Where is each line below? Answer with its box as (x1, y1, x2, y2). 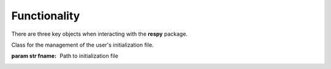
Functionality (11, 9, 80, 22)
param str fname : (11, 52, 57, 60)
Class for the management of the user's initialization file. (11, 41, 154, 48)
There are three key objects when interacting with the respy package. (11, 30, 188, 38)
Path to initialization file (59, 52, 119, 60)
